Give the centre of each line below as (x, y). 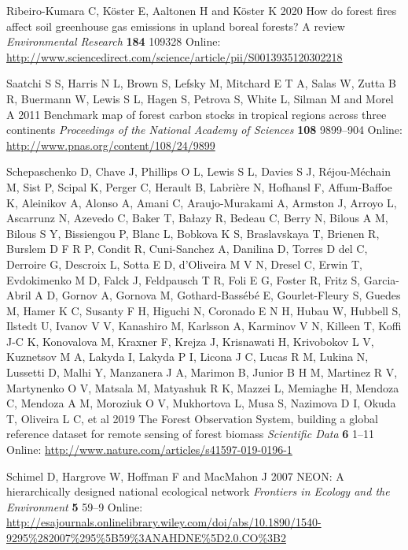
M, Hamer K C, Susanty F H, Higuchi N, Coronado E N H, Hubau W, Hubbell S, (204, 310)
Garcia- (382, 279)
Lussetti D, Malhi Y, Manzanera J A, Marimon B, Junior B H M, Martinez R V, (202, 372)
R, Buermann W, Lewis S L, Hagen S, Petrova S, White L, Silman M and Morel (200, 98)
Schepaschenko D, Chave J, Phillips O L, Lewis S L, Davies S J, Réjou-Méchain (198, 171)
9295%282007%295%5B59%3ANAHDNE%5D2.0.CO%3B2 (147, 537)
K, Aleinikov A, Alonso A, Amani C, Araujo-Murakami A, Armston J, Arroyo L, (202, 202)
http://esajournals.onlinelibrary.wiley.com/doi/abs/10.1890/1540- (164, 522)
